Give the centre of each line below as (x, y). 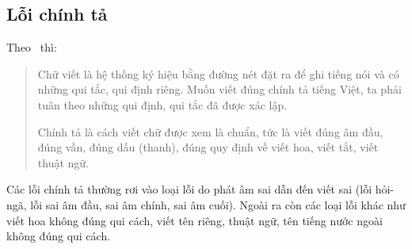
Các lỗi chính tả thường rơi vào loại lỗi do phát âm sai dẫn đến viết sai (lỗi (189, 189)
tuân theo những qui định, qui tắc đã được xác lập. (162, 104)
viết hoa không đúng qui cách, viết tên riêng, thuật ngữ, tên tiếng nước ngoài (195, 220)
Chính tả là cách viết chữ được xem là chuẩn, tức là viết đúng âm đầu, (210, 131)
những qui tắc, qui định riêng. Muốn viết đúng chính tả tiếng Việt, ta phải (219, 89)
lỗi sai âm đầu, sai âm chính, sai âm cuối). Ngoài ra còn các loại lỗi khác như (218, 204)
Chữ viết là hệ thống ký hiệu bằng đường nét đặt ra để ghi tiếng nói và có (218, 73)
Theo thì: (32, 47)
